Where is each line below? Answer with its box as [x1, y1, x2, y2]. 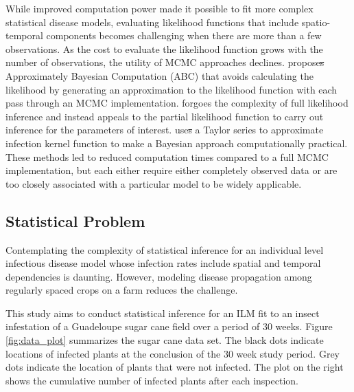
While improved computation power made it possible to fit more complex [5, 1, 314, 15]
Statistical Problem [5, 210, 145, 231]
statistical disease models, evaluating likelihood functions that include [5, 14, 299, 29]
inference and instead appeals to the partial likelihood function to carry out [5, 109, 324, 123]
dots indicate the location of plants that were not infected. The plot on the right [5, 360, 344, 374]
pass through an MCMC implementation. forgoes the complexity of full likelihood [5, 96, 349, 110]
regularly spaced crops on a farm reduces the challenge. [5, 283, 238, 297]
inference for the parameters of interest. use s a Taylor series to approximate [5, 122, 324, 137]
